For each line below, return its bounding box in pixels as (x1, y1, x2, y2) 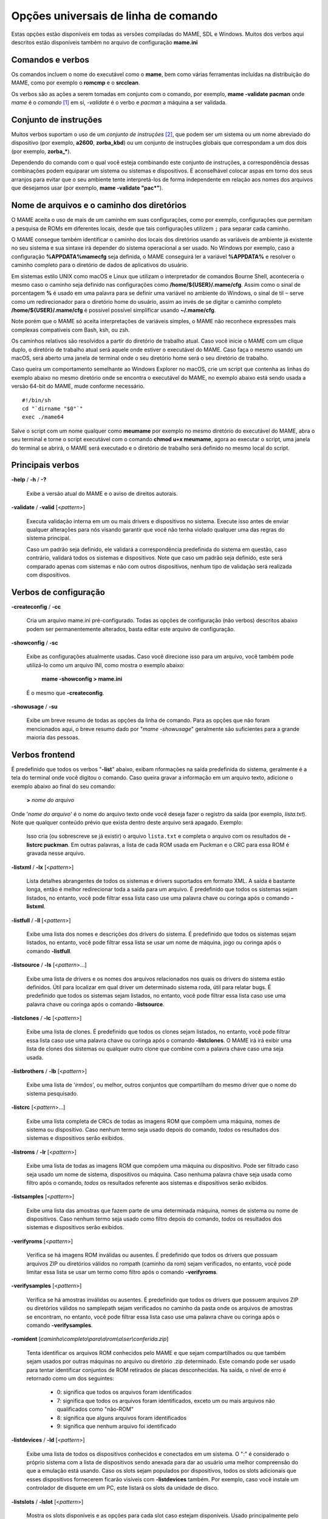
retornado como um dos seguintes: (26, 1374, 115, 1382)
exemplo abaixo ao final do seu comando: (11, 783, 116, 790)
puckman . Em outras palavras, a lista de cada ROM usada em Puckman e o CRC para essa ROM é (43, 841, 290, 848)
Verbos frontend (11, 749, 75, 759)
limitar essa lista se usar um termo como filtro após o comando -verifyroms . (26, 1269, 218, 1276)
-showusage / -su (11, 703, 58, 710)
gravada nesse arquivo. (26, 849, 86, 857)
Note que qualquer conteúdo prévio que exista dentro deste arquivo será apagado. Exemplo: (11, 819, 243, 826)
